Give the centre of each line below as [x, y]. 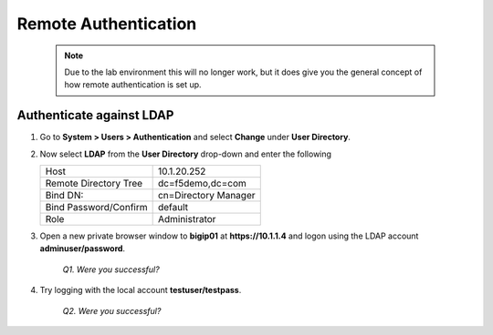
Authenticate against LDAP [95, 115]
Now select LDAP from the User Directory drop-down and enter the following [186, 154]
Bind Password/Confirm [96, 208]
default [173, 208]
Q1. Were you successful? [111, 269]
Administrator [187, 219]
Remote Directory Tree [94, 184]
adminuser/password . [83, 249]
